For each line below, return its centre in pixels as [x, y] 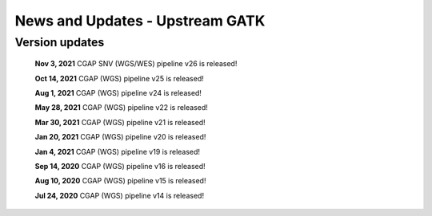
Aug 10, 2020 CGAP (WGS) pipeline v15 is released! [120, 181]
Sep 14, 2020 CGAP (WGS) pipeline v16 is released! [120, 166]
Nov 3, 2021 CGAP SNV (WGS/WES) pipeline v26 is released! [136, 64]
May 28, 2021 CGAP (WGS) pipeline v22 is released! [121, 108]
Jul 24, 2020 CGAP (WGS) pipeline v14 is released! [119, 195]
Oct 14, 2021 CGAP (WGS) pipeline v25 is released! [119, 78]
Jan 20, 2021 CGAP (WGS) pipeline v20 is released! [120, 137]
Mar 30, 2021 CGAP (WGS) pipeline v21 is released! [120, 122]
